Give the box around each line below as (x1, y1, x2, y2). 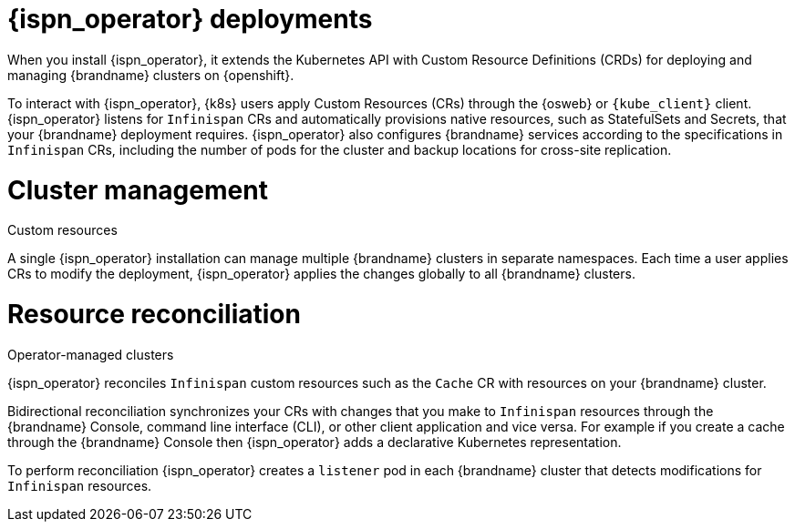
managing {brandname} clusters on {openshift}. (7, 66, 294, 83)
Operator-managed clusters (7, 346, 174, 362)
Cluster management (7, 174, 268, 206)
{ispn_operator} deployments (7, 4, 373, 35)
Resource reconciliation (7, 299, 301, 330)
